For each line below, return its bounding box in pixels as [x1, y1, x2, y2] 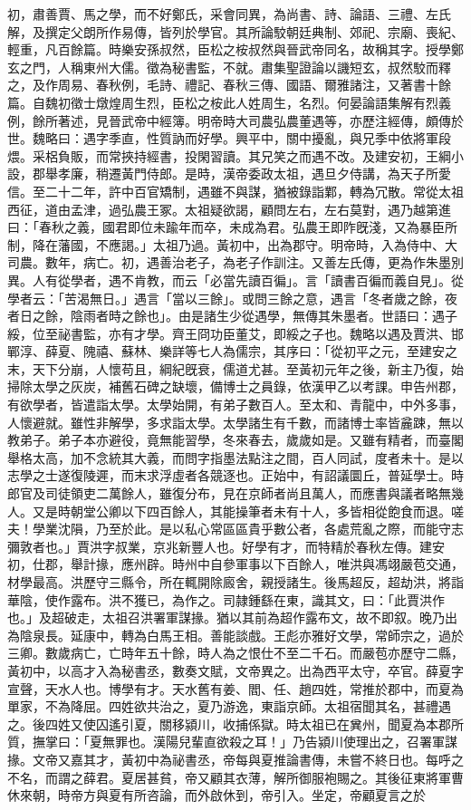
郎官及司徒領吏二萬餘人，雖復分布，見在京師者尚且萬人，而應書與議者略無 [7, 484, 451, 503]
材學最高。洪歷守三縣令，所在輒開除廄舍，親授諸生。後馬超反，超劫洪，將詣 [7, 573, 464, 591]
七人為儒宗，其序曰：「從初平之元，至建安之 [197, 342, 457, 361]
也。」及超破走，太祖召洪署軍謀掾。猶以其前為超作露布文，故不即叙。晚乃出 [7, 608, 457, 627]
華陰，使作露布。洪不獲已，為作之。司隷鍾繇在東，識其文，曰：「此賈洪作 [7, 590, 445, 609]
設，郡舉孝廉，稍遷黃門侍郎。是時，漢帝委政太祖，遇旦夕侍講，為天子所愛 [7, 164, 451, 183]
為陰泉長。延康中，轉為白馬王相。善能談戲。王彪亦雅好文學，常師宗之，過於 [7, 625, 464, 644]
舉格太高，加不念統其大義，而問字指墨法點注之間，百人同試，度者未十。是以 [7, 448, 464, 467]
